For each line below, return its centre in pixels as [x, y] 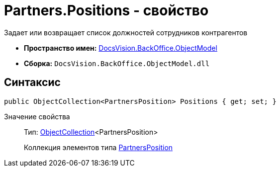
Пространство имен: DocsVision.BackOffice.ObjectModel [121, 48]
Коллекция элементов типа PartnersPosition [98, 147]
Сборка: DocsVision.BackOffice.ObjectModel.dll [117, 63]
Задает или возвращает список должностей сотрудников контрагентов [126, 32]
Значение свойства [37, 116]
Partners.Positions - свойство [106, 10]
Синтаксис [32, 83]
